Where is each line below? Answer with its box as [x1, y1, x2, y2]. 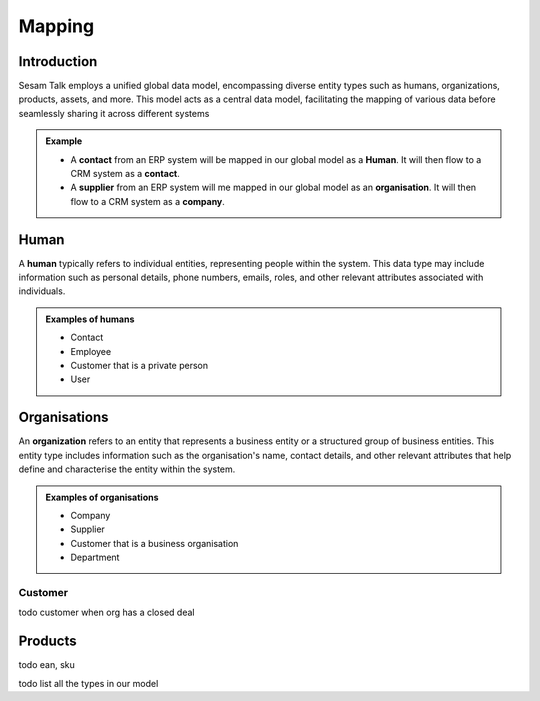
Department [70, 551, 120, 564]
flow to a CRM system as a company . [70, 195, 225, 207]
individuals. [18, 285, 66, 297]
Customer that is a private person [70, 360, 209, 372]
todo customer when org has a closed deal [18, 606, 195, 619]
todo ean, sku [18, 659, 75, 671]
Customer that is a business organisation [70, 537, 239, 549]
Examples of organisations [45, 491, 159, 503]
